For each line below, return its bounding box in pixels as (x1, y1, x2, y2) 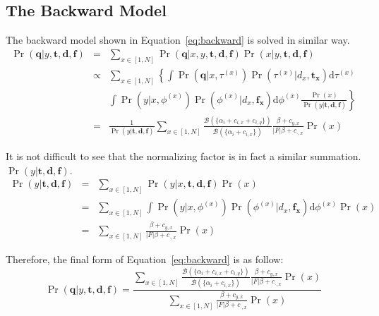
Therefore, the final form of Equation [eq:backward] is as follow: (6, 251, 284, 266)
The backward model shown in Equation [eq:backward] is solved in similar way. (6, 32, 350, 47)
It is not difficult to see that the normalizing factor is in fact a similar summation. (6, 149, 361, 164)
